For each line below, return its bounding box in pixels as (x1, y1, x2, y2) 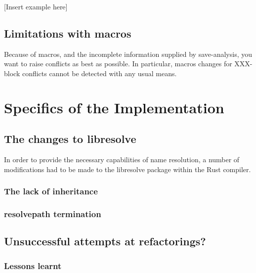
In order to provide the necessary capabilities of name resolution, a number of (4, 154, 240, 165)
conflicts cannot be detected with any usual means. (22, 68, 177, 78)
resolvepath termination (4, 208, 101, 220)
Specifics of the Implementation (4, 97, 224, 117)
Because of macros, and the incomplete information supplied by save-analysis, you (4, 48, 252, 59)
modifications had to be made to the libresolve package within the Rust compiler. (4, 164, 251, 174)
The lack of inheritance (4, 185, 98, 197)
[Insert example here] (4, 1, 68, 11)
